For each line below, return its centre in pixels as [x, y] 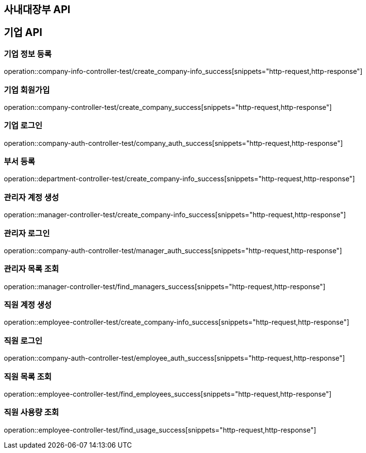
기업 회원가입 [27, 90]
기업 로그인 [23, 126]
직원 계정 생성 [28, 305]
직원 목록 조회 [28, 376]
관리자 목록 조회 [32, 269]
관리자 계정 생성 [32, 197]
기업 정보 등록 [28, 54]
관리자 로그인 [27, 233]
